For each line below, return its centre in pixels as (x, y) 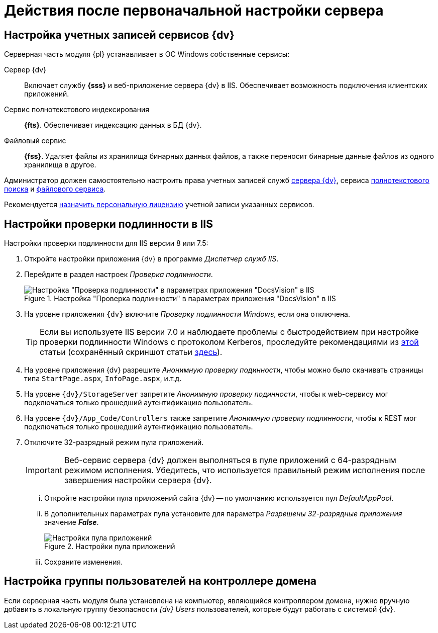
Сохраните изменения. (84, 562)
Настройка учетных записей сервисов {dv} (119, 35)
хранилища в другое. (60, 165)
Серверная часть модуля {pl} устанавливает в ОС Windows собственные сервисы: (147, 54)
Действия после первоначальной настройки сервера (194, 11)
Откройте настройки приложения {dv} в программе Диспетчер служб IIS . (151, 259)
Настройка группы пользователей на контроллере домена (160, 581)
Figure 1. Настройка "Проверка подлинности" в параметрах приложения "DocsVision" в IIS (180, 299)
